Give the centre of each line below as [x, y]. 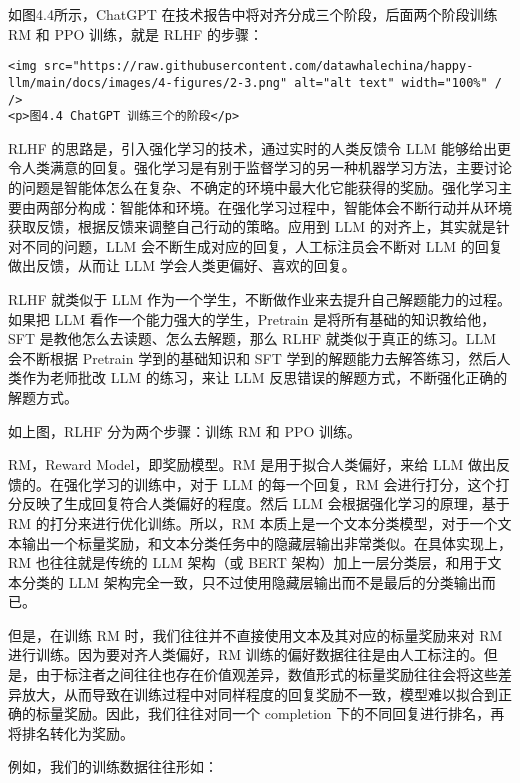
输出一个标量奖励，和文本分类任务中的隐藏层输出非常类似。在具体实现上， [266, 542]
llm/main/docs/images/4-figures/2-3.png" [148, 82]
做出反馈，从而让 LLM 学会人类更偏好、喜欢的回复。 [182, 265]
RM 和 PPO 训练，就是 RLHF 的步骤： [136, 33]
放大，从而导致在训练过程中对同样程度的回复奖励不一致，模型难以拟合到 [259, 693]
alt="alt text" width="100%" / [398, 82]
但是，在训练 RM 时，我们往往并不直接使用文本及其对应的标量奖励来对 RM [255, 634]
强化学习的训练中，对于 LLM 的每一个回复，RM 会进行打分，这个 [279, 483]
